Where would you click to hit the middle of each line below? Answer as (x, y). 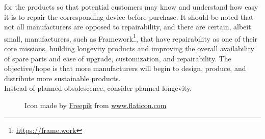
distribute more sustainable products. (62, 78)
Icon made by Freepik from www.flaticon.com (96, 105)
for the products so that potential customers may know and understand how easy (131, 7)
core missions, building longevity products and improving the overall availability (129, 48)
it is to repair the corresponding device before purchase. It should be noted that (129, 16)
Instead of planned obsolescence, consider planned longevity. (98, 88)
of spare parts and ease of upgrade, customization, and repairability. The (118, 58)
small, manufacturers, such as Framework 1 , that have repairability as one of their (131, 38)
